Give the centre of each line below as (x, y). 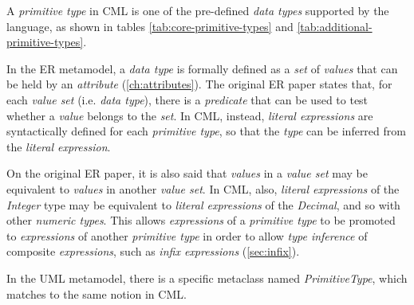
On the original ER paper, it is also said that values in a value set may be (187, 173)
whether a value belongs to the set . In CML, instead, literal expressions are (190, 115)
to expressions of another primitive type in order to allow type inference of (187, 235)
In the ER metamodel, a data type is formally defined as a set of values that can (202, 68)
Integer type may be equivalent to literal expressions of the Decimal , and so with (203, 204)
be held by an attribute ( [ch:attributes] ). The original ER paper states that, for (199, 84)
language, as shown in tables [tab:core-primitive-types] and (150, 26)
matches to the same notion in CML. (97, 293)
